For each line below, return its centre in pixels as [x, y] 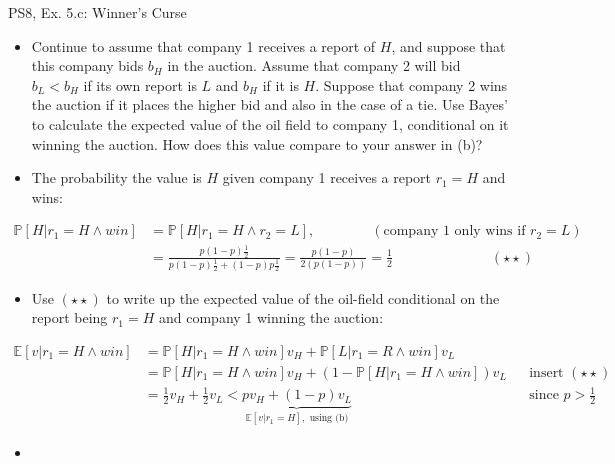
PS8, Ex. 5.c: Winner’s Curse [97, 12]
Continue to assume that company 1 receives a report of [203, 45]
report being [69, 317]
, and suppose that [448, 45]
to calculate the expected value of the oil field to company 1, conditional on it [270, 123]
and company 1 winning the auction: [271, 317]
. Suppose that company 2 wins [411, 84]
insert [546, 372]
